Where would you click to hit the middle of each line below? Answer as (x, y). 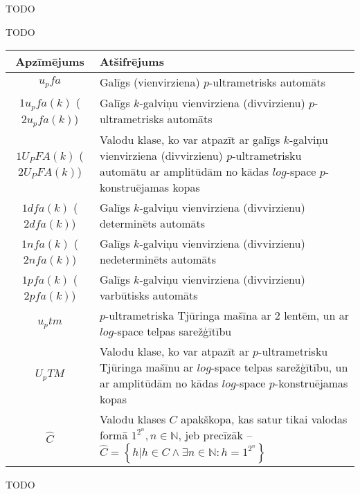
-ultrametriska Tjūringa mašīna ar (188, 315)
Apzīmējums (50, 62)
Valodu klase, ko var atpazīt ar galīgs (190, 140)
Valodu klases (133, 419)
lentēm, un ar (316, 315)
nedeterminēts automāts (158, 259)
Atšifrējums (132, 62)
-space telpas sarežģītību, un (279, 367)
